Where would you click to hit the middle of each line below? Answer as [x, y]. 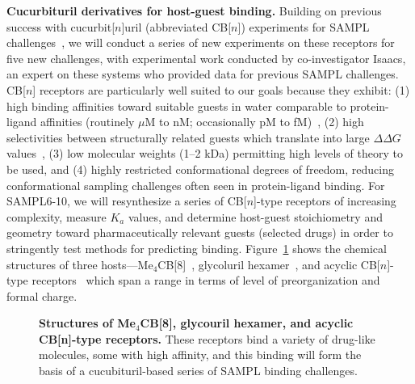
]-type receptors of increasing [325, 201]
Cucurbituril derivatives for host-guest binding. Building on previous [194, 11]
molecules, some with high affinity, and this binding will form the [200, 354]
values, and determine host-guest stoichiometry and [255, 216]
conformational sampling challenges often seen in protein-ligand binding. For [196, 185]
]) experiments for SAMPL [304, 26]
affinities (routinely [88, 122]
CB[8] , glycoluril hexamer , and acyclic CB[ [269, 264]
